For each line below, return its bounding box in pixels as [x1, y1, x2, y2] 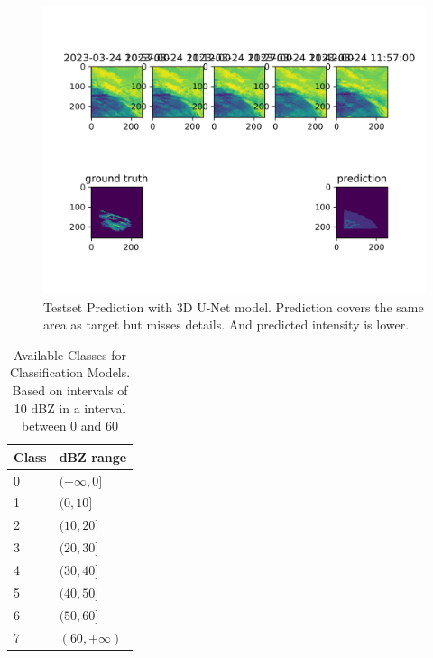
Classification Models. [9, 363, 131, 382]
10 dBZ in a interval [14, 398, 126, 417]
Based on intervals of [12, 380, 128, 399]
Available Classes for [14, 345, 127, 364]
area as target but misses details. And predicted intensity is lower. [43, 315, 410, 334]
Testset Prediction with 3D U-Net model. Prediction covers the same [43, 297, 424, 316]
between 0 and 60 [22, 416, 119, 435]
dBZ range [59, 447, 127, 466]
